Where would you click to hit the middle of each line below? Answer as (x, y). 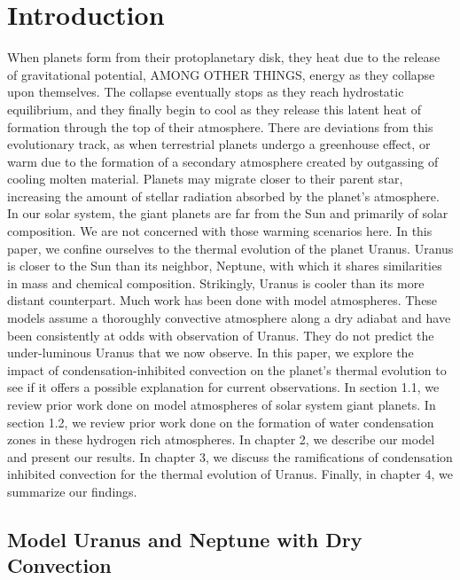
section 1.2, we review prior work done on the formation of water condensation (221, 422)
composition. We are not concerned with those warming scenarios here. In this (220, 231)
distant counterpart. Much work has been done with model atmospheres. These (222, 300)
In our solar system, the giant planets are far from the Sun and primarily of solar (228, 213)
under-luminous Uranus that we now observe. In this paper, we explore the (211, 353)
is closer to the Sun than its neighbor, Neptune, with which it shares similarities (225, 266)
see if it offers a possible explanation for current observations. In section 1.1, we (223, 387)
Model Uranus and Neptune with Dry (185, 539)
